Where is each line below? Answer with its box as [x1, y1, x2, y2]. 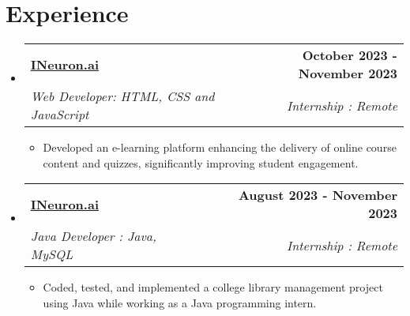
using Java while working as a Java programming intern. [43, 294, 317, 310]
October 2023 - [302, 46, 397, 65]
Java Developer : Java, [30, 227, 156, 246]
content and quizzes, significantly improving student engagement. [43, 154, 359, 171]
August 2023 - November [238, 186, 397, 205]
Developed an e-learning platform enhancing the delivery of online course [43, 139, 397, 156]
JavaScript [30, 105, 89, 124]
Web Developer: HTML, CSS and [30, 87, 215, 106]
